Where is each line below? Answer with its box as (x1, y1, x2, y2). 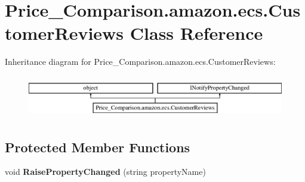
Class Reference (130, 21, 263, 45)
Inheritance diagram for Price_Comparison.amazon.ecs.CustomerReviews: (5, 55, 276, 68)
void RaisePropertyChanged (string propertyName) (5, 165, 206, 178)
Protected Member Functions (5, 137, 190, 156)
